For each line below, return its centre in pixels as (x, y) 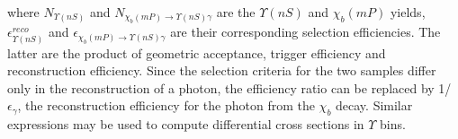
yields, (408, 12)
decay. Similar (374, 105)
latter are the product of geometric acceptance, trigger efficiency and (197, 52)
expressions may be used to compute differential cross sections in (186, 124)
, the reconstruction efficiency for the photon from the (166, 105)
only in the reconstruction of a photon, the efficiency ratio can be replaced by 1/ (229, 87)
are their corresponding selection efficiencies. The (305, 32)
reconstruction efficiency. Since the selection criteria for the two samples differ (222, 70)
